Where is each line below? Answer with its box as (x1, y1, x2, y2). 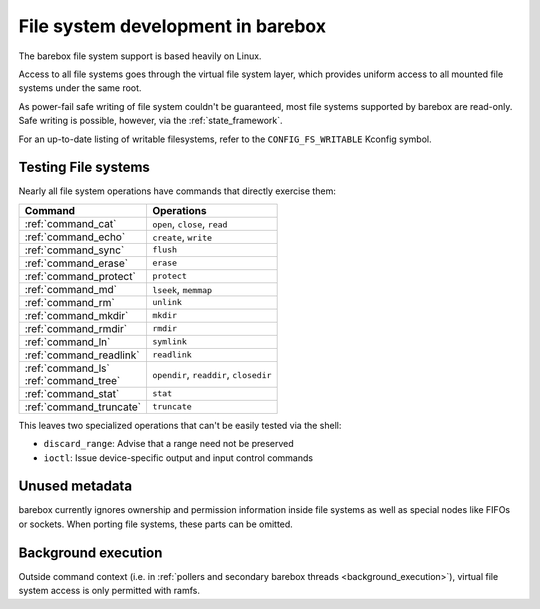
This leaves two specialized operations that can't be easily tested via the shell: (18, 419, 342, 431)
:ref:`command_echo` (24, 230, 126, 244)
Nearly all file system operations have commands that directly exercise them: (18, 185, 337, 197)
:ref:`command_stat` (24, 386, 120, 400)
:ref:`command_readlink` (24, 348, 140, 362)
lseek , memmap (151, 282, 213, 296)
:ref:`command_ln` (24, 335, 111, 349)
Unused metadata (18, 478, 133, 495)
